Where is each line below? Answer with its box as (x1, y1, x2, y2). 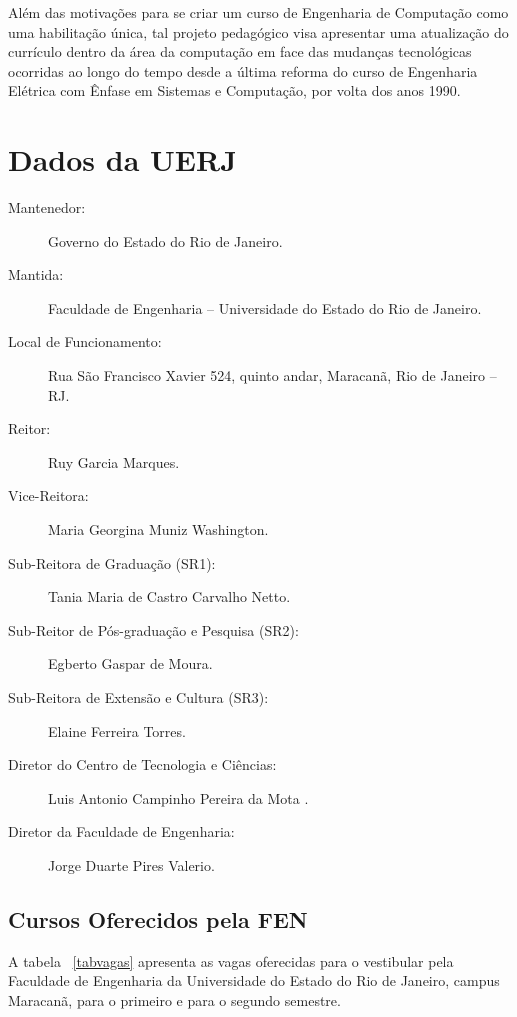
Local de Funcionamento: (8, 331, 162, 352)
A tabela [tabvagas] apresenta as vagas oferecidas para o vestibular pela (8, 950, 454, 971)
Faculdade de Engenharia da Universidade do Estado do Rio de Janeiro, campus (8, 970, 500, 991)
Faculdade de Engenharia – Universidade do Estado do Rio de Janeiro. (48, 297, 482, 318)
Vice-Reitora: (8, 485, 89, 506)
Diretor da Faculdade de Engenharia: (8, 821, 235, 842)
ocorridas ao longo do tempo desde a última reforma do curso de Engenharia (8, 60, 478, 81)
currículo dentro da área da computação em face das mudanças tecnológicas (8, 41, 472, 62)
